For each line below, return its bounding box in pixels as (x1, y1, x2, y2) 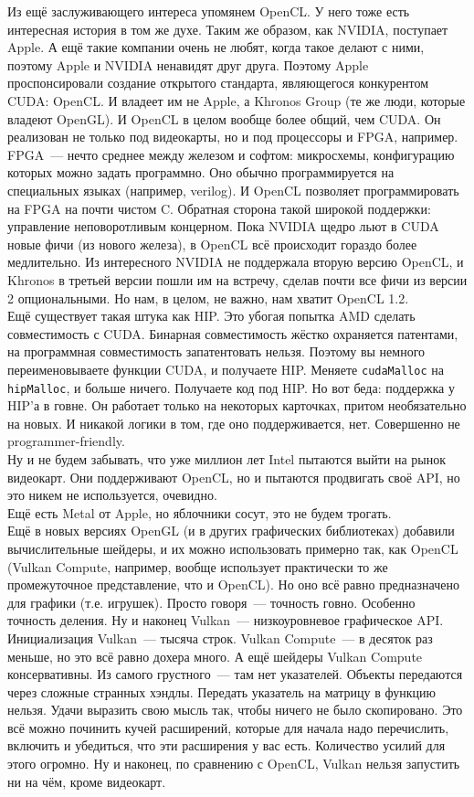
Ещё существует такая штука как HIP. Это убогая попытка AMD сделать (7, 306, 416, 325)
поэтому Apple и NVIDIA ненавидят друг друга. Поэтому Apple (7, 55, 369, 74)
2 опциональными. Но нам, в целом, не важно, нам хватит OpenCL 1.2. (7, 288, 409, 307)
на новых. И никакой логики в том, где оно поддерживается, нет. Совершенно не (7, 413, 460, 432)
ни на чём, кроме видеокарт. (7, 771, 166, 791)
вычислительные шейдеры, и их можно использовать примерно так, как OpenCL (7, 538, 458, 558)
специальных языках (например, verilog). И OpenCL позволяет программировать (7, 180, 459, 199)
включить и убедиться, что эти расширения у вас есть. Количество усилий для (7, 736, 446, 755)
